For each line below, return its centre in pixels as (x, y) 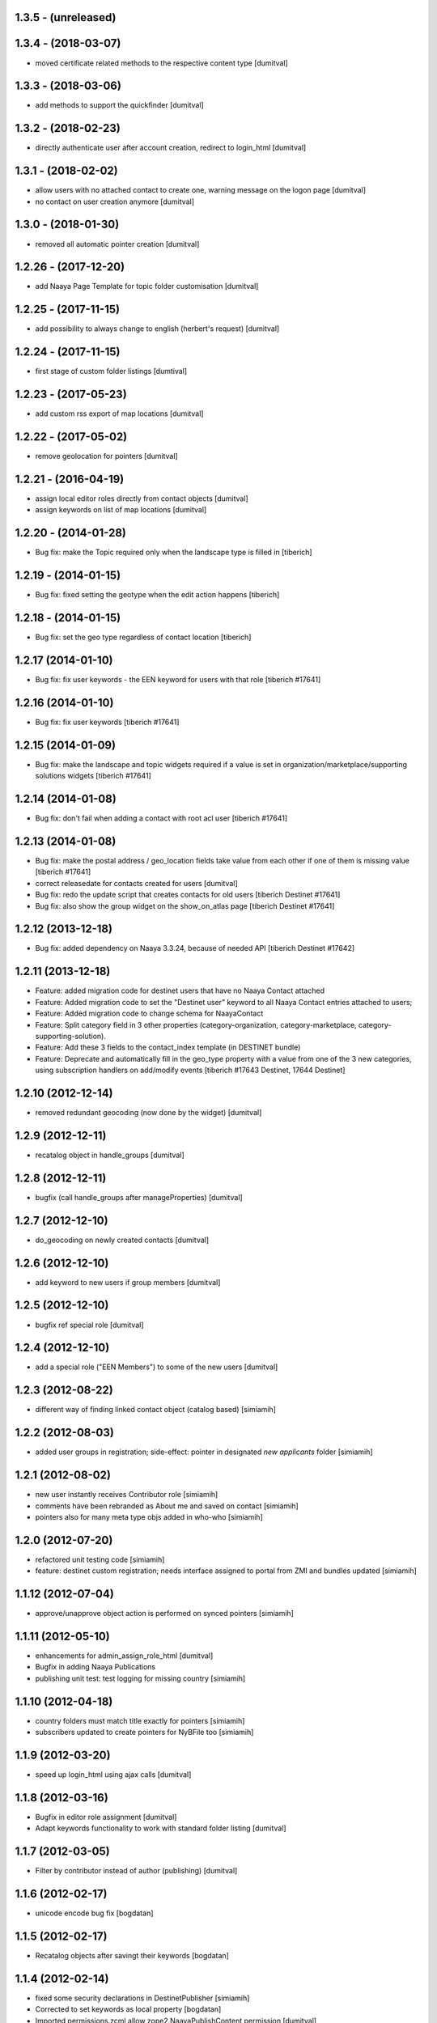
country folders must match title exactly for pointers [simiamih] (140, 1720)
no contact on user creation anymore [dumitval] (115, 201)
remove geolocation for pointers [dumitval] (106, 456)
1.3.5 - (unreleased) (66, 17)
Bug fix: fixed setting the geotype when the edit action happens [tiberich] (157, 595)
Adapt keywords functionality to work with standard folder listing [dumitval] (161, 1828)
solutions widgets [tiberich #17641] (93, 776)
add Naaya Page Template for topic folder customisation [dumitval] (147, 286)
